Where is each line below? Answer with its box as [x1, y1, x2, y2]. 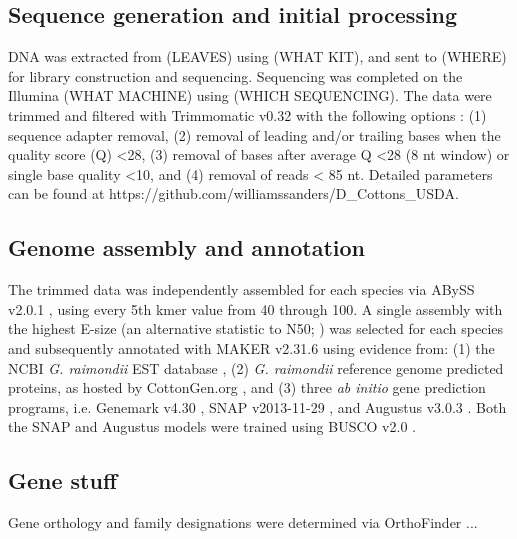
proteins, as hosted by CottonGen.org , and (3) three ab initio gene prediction [8, 377, 486, 398]
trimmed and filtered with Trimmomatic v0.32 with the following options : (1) [8, 104, 487, 125]
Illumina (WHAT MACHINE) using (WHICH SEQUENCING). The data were [8, 85, 492, 106]
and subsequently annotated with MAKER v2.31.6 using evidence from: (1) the [8, 337, 495, 358]
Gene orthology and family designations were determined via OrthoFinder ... [8, 512, 478, 533]
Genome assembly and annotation [8, 232, 365, 263]
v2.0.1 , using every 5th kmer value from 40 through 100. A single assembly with [8, 298, 503, 319]
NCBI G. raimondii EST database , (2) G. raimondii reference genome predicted [8, 357, 504, 378]
